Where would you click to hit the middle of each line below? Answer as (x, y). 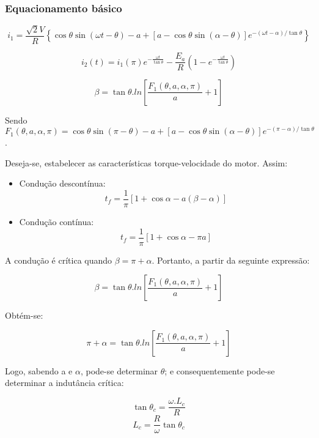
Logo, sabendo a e (39, 370)
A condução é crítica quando (59, 260)
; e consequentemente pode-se (220, 370)
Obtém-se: (24, 315)
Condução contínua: (57, 222)
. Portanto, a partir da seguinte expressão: (231, 260)
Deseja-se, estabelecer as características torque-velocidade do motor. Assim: (146, 162)
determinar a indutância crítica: (64, 383)
